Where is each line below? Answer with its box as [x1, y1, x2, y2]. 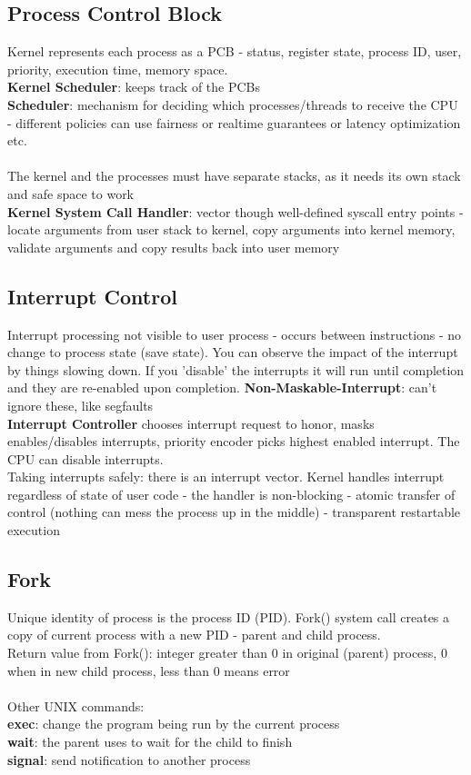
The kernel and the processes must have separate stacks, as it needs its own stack [7, 166, 461, 185]
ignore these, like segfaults [7, 395, 154, 414]
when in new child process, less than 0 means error [7, 661, 290, 680]
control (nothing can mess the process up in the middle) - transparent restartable [7, 502, 461, 522]
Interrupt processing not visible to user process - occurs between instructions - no [7, 324, 462, 343]
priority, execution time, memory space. [7, 59, 228, 78]
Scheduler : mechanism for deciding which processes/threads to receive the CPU [7, 94, 458, 114]
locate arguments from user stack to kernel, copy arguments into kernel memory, [7, 220, 456, 239]
